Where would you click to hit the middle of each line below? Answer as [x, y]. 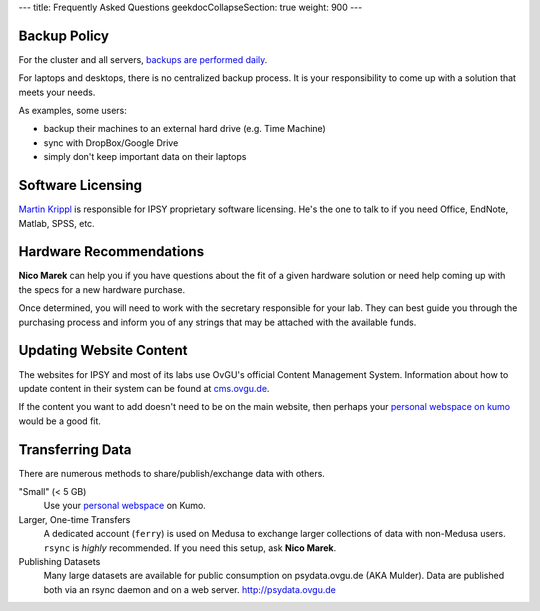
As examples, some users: [72, 111]
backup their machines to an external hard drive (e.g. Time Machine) [185, 129]
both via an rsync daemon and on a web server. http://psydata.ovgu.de [190, 589]
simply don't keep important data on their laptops [145, 157]
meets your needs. [57, 92]
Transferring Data [75, 449]
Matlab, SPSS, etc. [56, 223]
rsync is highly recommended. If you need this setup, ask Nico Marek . [190, 547]
